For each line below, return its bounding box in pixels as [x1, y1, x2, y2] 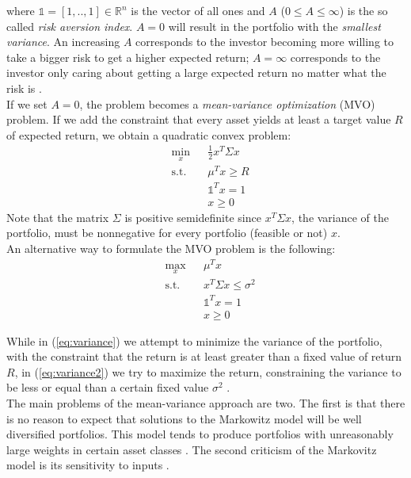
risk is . [6, 79, 42, 96]
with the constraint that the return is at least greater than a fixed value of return [6, 348, 402, 365]
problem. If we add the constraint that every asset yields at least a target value [6, 111, 391, 128]
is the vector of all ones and [131, 2, 265, 18]
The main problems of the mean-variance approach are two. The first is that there [6, 394, 405, 411]
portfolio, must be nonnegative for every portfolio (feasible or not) [6, 224, 328, 241]
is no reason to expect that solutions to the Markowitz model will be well [6, 410, 362, 426]
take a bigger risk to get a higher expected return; [6, 48, 249, 65]
